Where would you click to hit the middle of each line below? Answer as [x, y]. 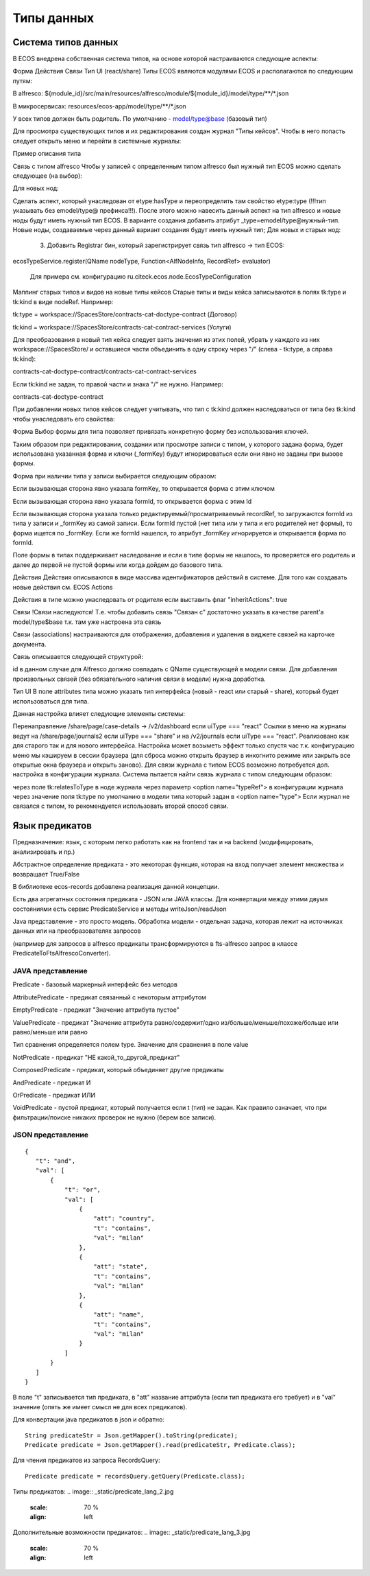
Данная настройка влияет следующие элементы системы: [99, 713]
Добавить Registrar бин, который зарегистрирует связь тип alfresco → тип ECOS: [166, 245]
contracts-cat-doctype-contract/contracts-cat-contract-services [104, 371]
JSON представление [51, 1135]
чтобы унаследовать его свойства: [64, 419]
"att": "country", [124, 1219]
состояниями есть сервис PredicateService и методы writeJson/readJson [120, 909]
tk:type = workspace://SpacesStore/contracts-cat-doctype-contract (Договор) [125, 314]
